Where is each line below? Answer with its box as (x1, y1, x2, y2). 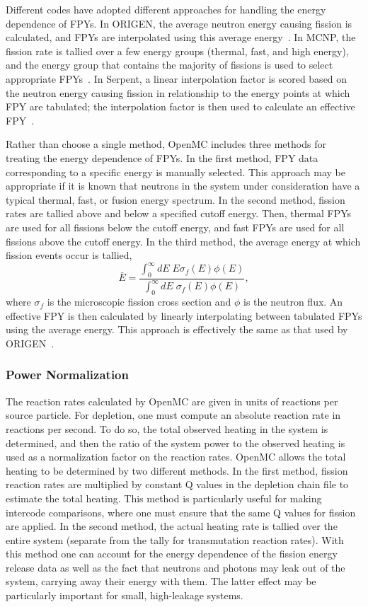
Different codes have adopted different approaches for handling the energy (6, 2, 326, 16)
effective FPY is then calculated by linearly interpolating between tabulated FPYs (6, 308, 362, 323)
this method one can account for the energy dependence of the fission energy (6, 546, 338, 561)
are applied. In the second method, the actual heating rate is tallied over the (6, 519, 338, 533)
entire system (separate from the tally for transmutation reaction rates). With (6, 532, 344, 547)
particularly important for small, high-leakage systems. (6, 588, 243, 603)
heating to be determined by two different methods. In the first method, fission (6, 463, 348, 478)
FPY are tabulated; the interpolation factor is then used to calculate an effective (6, 99, 355, 114)
